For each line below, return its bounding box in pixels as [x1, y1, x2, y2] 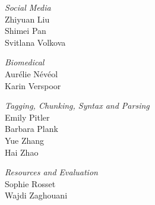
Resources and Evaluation [5, 166, 98, 178]
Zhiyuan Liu [5, 12, 50, 25]
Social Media [5, 1, 51, 13]
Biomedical [5, 56, 45, 68]
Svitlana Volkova [5, 36, 66, 48]
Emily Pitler [5, 111, 50, 123]
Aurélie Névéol [5, 67, 58, 80]
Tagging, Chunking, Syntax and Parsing [5, 99, 150, 112]
